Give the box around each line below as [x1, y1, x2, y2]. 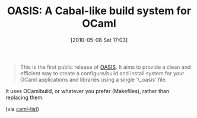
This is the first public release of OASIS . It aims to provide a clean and [20, 63, 191, 71]
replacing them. [5, 94, 44, 101]
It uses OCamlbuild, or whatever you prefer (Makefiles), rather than [5, 87, 170, 94]
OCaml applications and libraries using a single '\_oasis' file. [20, 76, 167, 83]
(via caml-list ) [5, 105, 40, 112]
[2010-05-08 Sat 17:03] [70, 36, 128, 43]
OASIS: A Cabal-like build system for [7, 4, 191, 18]
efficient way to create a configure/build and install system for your [20, 69, 185, 76]
